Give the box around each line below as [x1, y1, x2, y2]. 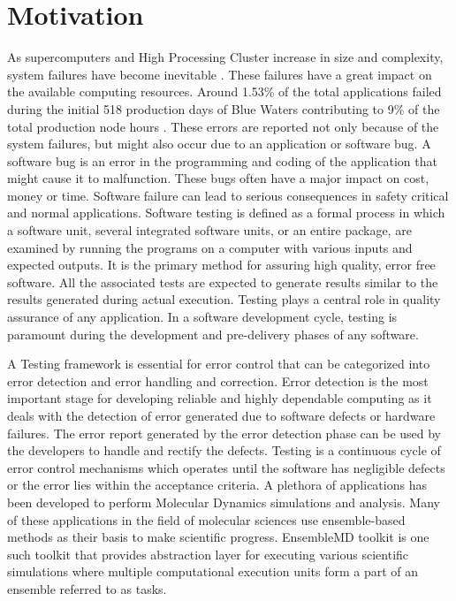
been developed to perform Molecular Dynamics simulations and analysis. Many [7, 492, 440, 511]
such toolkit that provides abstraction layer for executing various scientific [7, 544, 409, 563]
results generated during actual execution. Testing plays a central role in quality [7, 290, 441, 308]
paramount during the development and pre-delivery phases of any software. [7, 324, 419, 343]
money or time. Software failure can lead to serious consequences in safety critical [7, 186, 449, 204]
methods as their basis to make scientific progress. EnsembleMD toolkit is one [7, 528, 429, 546]
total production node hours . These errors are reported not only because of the [7, 117, 439, 135]
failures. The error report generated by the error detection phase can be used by [7, 423, 442, 442]
